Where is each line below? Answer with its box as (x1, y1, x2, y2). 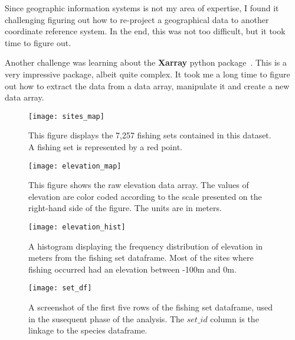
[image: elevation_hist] (28, 223, 126, 232)
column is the (210, 312, 259, 325)
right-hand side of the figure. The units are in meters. (28, 202, 222, 214)
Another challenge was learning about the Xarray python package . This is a (5, 56, 287, 69)
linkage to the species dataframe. (28, 324, 147, 336)
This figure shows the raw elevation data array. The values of (28, 179, 249, 191)
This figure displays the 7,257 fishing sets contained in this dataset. (28, 129, 271, 141)
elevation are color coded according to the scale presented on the (28, 190, 262, 202)
